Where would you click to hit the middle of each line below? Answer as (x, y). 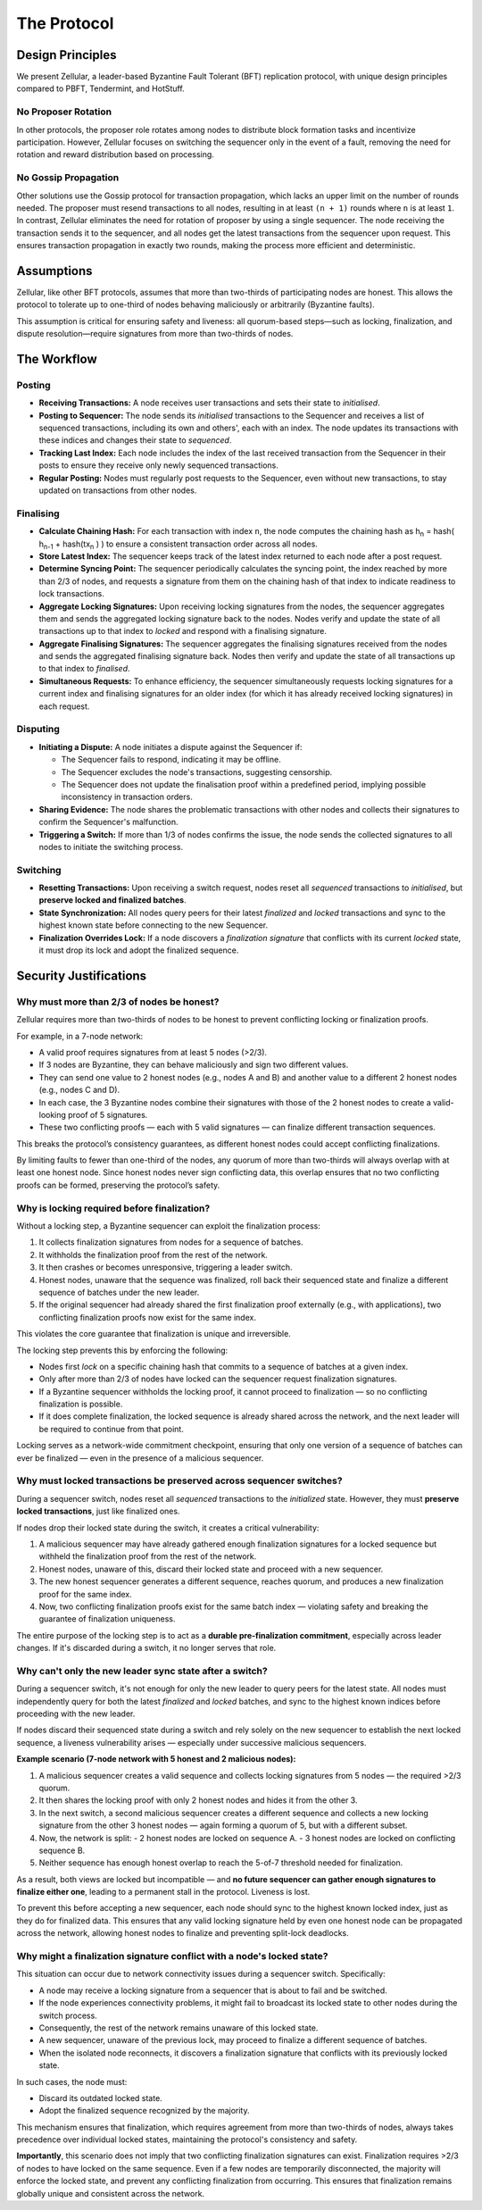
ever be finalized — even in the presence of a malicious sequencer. (140, 1458)
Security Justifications (82, 976)
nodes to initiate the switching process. (111, 846)
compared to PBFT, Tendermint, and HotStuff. (100, 88)
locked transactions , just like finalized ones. (98, 1511)
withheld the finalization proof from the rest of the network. (148, 1556)
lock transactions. (71, 594)
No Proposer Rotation (64, 112)
